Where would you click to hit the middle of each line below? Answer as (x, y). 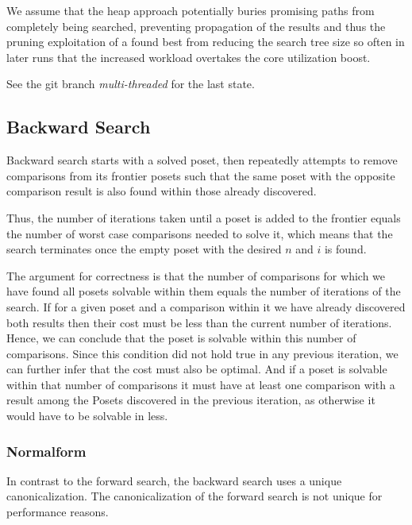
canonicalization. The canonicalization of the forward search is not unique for (194, 496)
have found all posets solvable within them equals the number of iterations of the (204, 291)
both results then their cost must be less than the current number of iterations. (199, 322)
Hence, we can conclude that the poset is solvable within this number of (181, 338)
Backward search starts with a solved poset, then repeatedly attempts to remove (202, 160)
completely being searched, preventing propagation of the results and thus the (196, 26)
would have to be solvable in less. (87, 416)
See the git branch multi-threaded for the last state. (131, 84)
